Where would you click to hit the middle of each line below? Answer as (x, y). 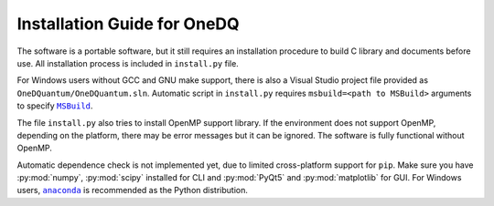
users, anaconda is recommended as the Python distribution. (133, 191)
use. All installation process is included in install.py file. (128, 63)
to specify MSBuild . (55, 106)
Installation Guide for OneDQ (128, 24)
